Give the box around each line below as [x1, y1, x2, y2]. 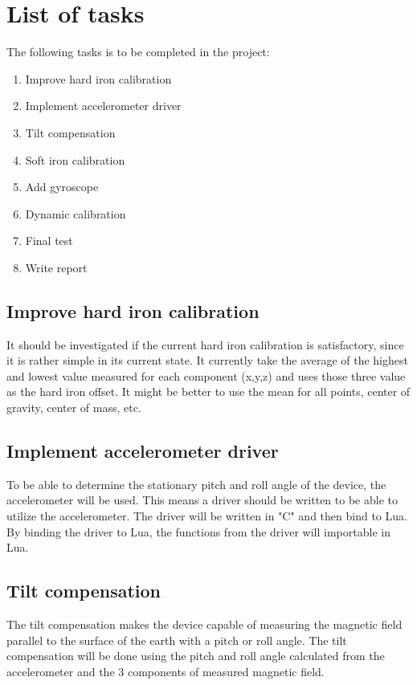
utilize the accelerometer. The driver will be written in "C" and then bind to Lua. [6, 508, 407, 524]
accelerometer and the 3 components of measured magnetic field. [6, 663, 325, 679]
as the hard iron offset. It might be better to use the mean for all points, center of [6, 383, 411, 400]
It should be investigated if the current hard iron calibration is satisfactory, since [6, 336, 404, 353]
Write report [25, 259, 88, 275]
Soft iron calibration [25, 151, 125, 168]
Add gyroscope [25, 178, 99, 195]
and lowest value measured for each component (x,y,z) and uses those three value [6, 367, 406, 384]
